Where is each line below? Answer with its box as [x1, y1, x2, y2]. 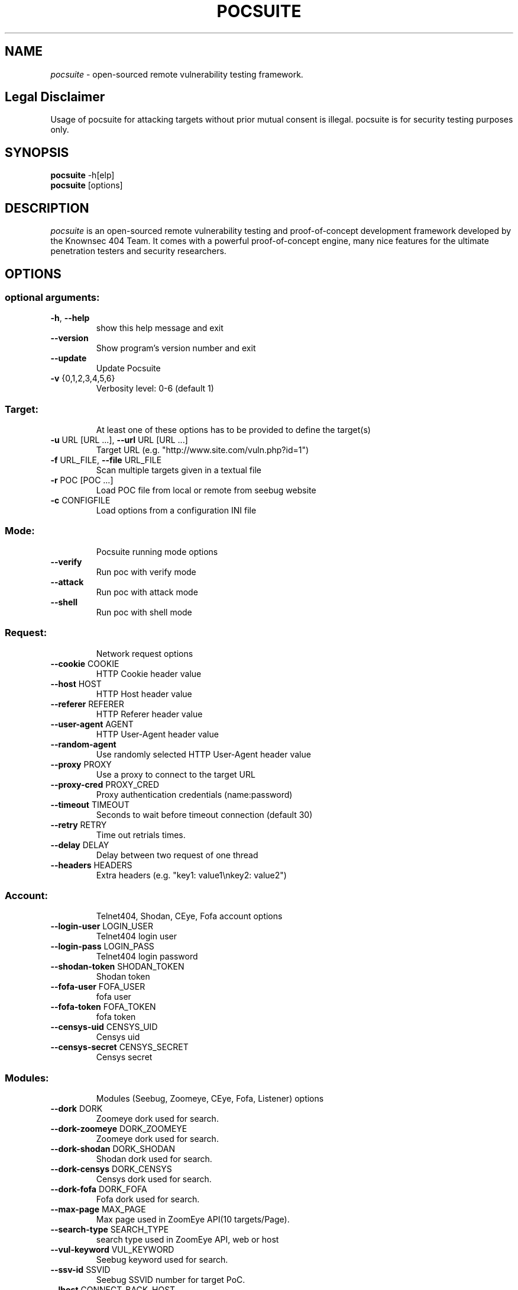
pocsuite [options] [50, 180, 123, 191]
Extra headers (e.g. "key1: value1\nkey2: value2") [96, 869, 287, 880]
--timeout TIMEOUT [50, 799, 129, 810]
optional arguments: [5, 291, 100, 303]
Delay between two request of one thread [96, 849, 258, 860]
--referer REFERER [50, 698, 124, 709]
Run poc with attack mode [96, 586, 198, 597]
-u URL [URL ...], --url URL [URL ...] [50, 435, 188, 445]
